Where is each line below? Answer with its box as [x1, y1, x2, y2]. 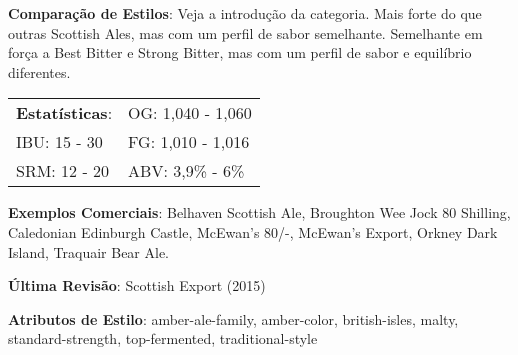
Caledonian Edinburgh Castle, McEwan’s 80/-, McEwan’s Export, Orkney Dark [8, 221, 498, 242]
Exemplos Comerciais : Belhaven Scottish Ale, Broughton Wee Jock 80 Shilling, [8, 202, 511, 223]
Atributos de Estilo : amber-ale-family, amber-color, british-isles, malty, [8, 308, 459, 329]
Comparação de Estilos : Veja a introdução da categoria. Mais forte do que [8, 3, 482, 23]
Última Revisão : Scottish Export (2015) [8, 275, 266, 296]
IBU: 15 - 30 [16, 130, 103, 154]
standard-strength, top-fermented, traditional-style [8, 328, 318, 349]
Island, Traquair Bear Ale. [8, 241, 170, 262]
